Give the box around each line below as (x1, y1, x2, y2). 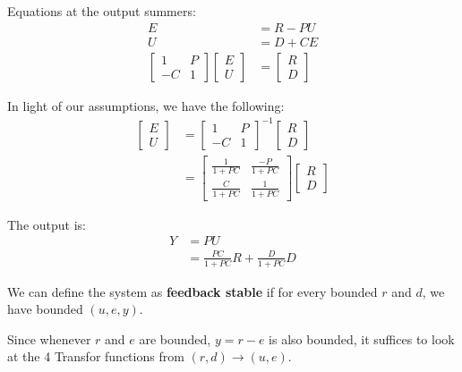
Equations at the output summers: (7, 2, 196, 20)
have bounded (7, 300, 83, 318)
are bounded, (139, 329, 211, 348)
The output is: (7, 215, 86, 233)
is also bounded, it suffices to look (269, 329, 455, 348)
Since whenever (7, 329, 91, 348)
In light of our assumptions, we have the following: (7, 96, 285, 114)
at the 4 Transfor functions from (7, 347, 184, 366)
